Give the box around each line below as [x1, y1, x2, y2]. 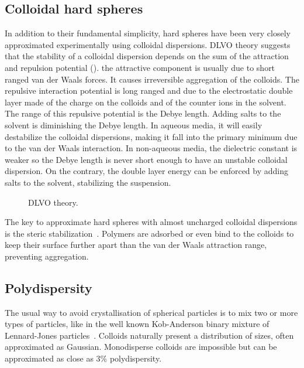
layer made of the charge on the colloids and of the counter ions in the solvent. [5, 96, 286, 108]
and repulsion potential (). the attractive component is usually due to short [5, 61, 275, 73]
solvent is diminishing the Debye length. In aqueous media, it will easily [5, 118, 262, 131]
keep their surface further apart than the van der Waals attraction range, [5, 238, 267, 251]
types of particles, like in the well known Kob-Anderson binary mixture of [5, 318, 270, 330]
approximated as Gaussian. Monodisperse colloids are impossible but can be [5, 340, 277, 353]
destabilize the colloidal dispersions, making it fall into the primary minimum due [5, 130, 298, 142]
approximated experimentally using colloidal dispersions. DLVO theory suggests [5, 38, 291, 50]
